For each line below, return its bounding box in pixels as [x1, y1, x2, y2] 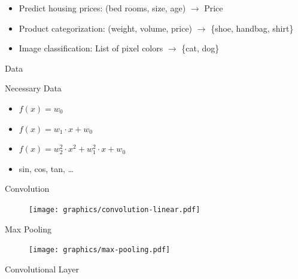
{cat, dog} [181, 42, 220, 54]
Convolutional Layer [5, 262, 79, 275]
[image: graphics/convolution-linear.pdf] [29, 205, 200, 214]
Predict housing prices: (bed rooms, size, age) [19, 2, 186, 14]
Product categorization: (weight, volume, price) [19, 22, 193, 34]
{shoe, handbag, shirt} [211, 22, 294, 34]
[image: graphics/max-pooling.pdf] [29, 246, 171, 255]
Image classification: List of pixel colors [19, 42, 163, 54]
